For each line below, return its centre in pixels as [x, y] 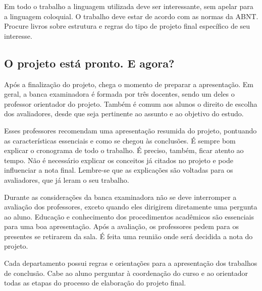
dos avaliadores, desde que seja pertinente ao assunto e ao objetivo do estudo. [124, 114]
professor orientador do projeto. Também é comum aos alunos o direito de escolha [131, 103]
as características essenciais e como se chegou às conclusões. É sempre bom [120, 140]
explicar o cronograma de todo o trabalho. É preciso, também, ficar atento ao [124, 150]
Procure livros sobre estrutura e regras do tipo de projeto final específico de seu [127, 26]
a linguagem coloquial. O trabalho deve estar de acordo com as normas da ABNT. [131, 16]
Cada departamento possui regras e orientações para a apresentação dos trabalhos [131, 263]
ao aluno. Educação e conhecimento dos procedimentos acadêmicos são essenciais [129, 216]
